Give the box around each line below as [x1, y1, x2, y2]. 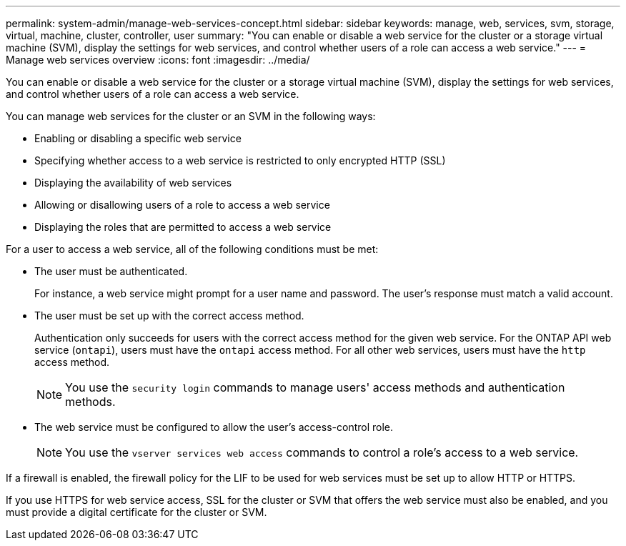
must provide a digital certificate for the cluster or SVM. [6, 506, 267, 518]
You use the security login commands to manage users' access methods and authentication [65, 380, 565, 394]
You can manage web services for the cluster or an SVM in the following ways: [6, 110, 376, 122]
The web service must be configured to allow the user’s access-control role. [34, 421, 394, 433]
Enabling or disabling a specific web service [34, 132, 242, 144]
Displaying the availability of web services [34, 177, 232, 189]
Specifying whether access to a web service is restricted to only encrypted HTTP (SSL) [34, 154, 446, 167]
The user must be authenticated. [34, 265, 188, 277]
